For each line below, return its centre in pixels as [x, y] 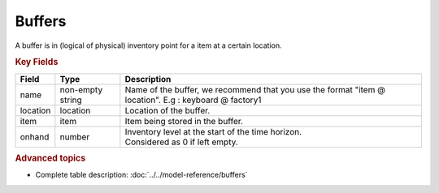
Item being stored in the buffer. [184, 121]
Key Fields [37, 62]
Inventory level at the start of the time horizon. [213, 131]
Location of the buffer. [167, 110]
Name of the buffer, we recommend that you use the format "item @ [255, 89]
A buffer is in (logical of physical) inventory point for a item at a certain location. [148, 45]
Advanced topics [50, 158]
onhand [35, 136]
